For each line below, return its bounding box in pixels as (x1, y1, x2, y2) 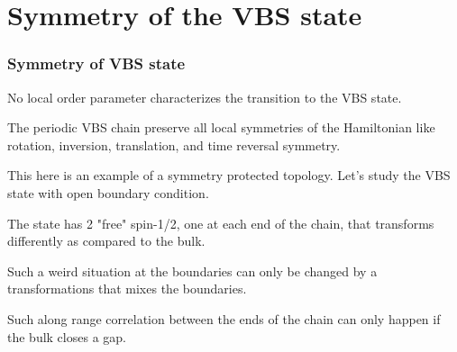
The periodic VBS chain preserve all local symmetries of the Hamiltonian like (7, 118, 435, 137)
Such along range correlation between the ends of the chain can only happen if (7, 309, 441, 328)
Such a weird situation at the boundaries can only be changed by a (7, 261, 378, 280)
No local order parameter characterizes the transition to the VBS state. (7, 87, 402, 106)
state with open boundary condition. (7, 183, 209, 202)
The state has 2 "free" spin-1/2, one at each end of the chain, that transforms (7, 213, 434, 232)
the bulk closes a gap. (7, 327, 126, 346)
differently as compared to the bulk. (7, 231, 206, 250)
